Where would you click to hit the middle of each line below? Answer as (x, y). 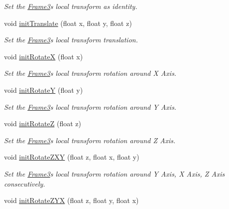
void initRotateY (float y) (44, 90)
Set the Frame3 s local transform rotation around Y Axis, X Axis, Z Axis (114, 173)
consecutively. (25, 183)
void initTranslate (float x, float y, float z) (68, 23)
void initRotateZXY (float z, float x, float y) (72, 157)
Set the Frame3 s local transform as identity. (71, 6)
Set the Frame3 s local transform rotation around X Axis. (90, 73)
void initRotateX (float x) (44, 56)
